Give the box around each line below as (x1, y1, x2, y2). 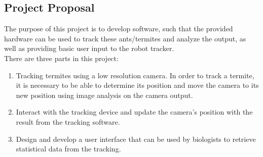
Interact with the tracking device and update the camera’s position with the (16, 107, 253, 117)
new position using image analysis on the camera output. (16, 89, 193, 100)
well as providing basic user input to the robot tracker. (4, 43, 174, 54)
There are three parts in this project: (4, 53, 119, 63)
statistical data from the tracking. (16, 143, 121, 154)
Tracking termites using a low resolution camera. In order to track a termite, (16, 70, 254, 80)
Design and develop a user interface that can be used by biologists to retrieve (16, 133, 256, 144)
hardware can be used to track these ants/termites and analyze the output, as (4, 33, 246, 43)
